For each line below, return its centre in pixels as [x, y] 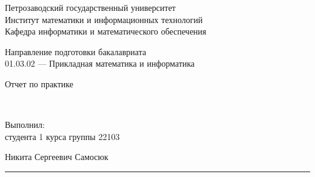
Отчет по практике [39, 83]
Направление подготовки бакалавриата [76, 51]
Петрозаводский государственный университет [90, 7]
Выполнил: [25, 125]
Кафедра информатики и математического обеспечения [106, 31]
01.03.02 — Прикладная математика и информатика [100, 63]
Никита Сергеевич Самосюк [57, 157]
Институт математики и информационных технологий [104, 19]
